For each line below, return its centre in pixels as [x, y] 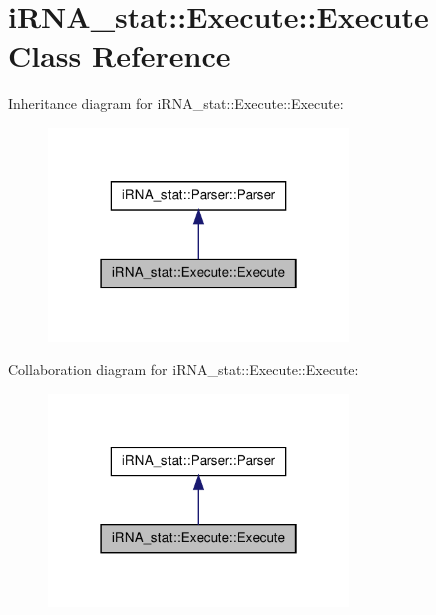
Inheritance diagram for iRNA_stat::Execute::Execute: [176, 103]
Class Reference [119, 55]
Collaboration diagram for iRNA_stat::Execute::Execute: [183, 369]
